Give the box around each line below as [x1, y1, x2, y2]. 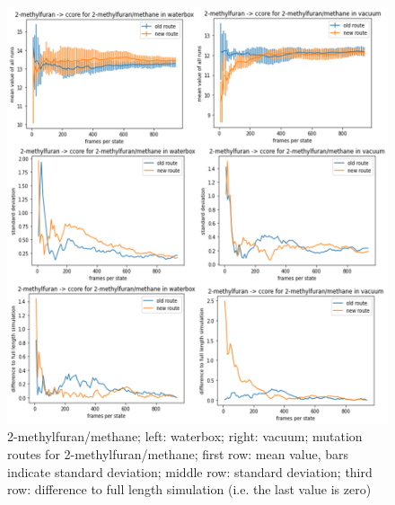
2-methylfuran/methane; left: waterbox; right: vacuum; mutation [7, 427, 363, 446]
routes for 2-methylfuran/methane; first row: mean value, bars [7, 445, 349, 464]
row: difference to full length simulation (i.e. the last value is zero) [7, 480, 372, 499]
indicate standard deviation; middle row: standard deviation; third [7, 462, 373, 481]
